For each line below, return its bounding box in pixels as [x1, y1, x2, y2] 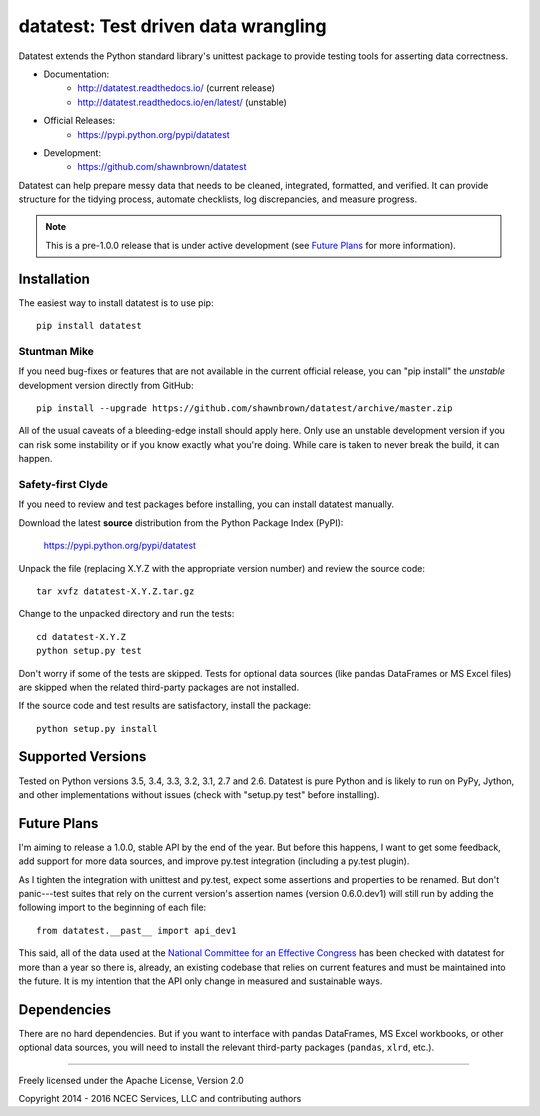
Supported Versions [18, 748, 147, 765]
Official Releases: [43, 115, 115, 127]
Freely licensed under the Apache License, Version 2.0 [18, 1074, 244, 1086]
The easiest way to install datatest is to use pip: [18, 296, 214, 309]
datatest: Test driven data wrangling [18, 15, 327, 37]
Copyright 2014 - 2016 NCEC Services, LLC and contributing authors [18, 1093, 302, 1105]
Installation [18, 270, 90, 287]
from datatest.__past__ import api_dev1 [36, 925, 237, 936]
